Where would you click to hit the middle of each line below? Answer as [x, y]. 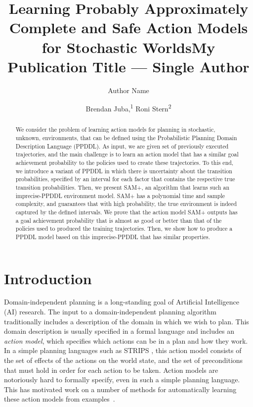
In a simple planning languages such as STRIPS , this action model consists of [123, 350]
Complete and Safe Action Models [128, 27]
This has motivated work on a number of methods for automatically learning [120, 389]
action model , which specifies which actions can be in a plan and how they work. [126, 340]
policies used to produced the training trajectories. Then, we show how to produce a [124, 229]
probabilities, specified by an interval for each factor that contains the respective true [125, 179]
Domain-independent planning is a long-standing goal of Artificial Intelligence [122, 302]
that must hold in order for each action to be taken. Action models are [111, 370]
